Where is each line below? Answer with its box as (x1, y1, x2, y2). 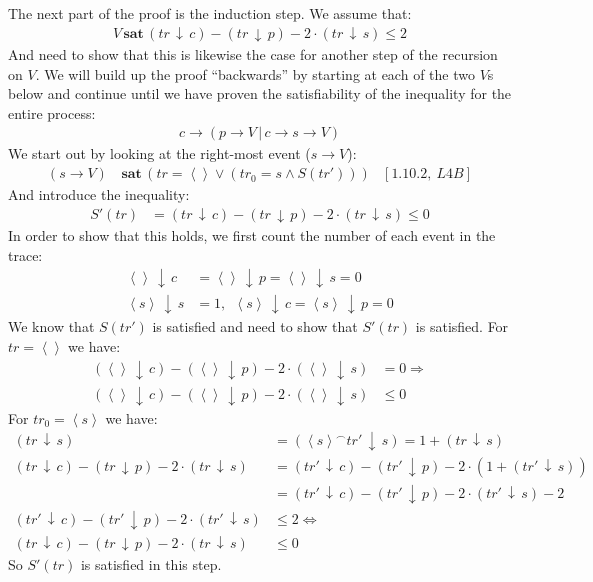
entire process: (8, 102, 96, 123)
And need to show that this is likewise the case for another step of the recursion (8, 44, 498, 65)
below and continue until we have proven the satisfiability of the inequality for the (8, 83, 512, 104)
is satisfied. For (415, 316, 509, 337)
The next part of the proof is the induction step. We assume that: (8, 3, 412, 23)
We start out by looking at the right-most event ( (8, 143, 311, 164)
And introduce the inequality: (8, 184, 190, 205)
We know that (8, 316, 95, 337)
